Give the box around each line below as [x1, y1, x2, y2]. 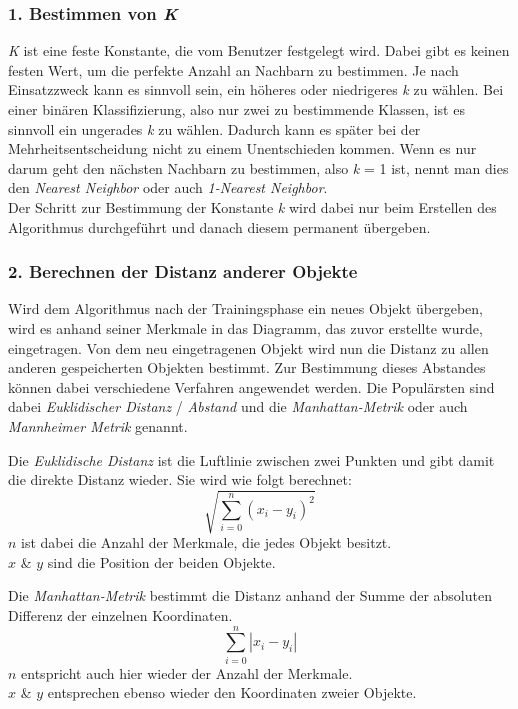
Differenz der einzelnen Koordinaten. [8, 605, 233, 626]
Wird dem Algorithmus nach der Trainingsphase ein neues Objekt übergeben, [8, 298, 483, 319]
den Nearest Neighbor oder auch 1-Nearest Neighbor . [8, 177, 328, 198]
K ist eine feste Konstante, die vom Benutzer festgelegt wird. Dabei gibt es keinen [8, 40, 510, 61]
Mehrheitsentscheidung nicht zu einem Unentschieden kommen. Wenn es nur [8, 138, 477, 159]
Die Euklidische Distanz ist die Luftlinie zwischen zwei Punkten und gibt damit [8, 449, 495, 470]
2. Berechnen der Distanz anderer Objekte [8, 259, 358, 284]
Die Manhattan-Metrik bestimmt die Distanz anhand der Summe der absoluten [8, 585, 492, 606]
